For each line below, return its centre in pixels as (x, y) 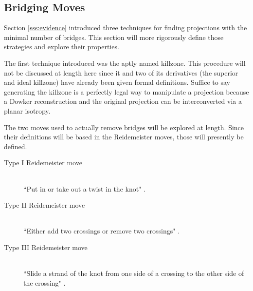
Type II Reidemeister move (45, 205)
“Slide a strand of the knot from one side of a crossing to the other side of (134, 273)
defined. (16, 146)
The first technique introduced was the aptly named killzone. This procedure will (125, 63)
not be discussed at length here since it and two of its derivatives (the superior (121, 72)
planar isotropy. (27, 110)
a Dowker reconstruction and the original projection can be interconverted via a (123, 101)
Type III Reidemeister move (46, 247)
